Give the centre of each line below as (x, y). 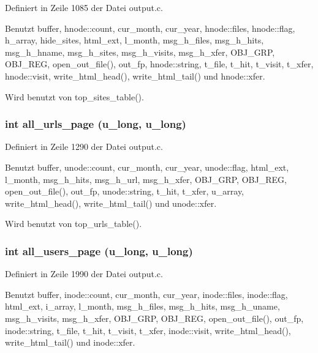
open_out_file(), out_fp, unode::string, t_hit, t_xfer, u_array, (125, 191)
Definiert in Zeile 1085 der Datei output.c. (84, 7)
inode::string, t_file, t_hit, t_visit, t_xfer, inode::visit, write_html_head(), (148, 330)
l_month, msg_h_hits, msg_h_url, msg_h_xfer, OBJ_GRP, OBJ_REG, (146, 179)
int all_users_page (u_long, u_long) (99, 251)
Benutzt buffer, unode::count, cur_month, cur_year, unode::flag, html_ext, (147, 167)
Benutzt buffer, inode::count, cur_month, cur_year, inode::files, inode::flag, (146, 294)
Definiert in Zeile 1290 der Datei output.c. (84, 147)
